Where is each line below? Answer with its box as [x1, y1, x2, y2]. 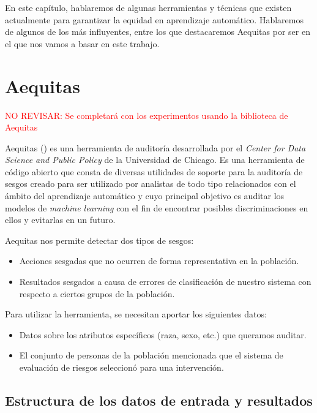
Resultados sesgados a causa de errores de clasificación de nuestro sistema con [19, 275, 311, 288]
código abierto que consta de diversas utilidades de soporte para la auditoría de [5, 165, 303, 178]
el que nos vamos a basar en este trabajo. [5, 37, 160, 50]
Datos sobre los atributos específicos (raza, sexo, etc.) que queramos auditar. [19, 328, 307, 341]
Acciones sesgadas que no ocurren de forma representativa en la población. [19, 254, 299, 267]
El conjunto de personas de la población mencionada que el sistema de [19, 349, 283, 362]
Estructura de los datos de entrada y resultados [5, 390, 313, 409]
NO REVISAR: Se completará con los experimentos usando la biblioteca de [5, 108, 288, 121]
